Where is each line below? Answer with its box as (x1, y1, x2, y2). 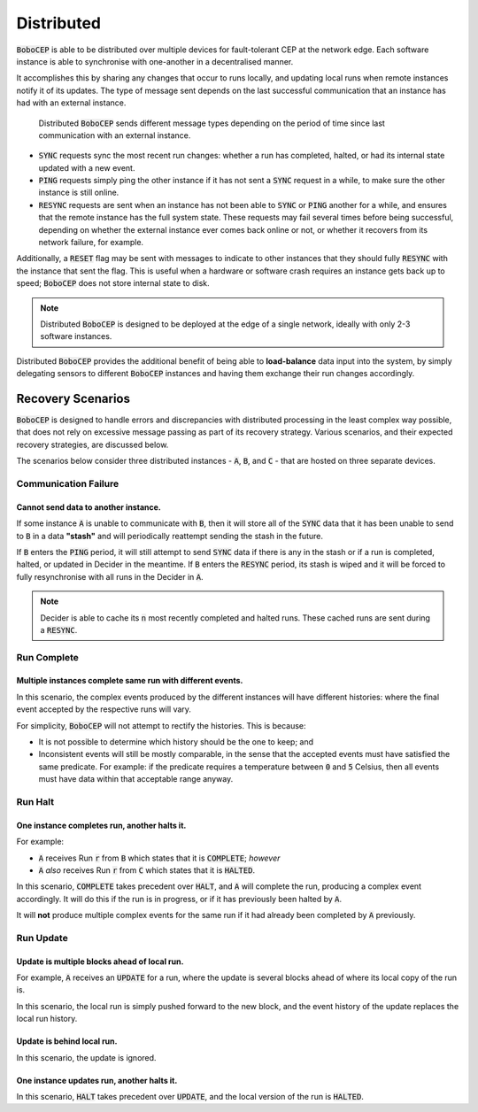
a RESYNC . (40, 624, 78, 635)
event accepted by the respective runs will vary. (16, 704, 192, 714)
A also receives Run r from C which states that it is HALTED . (38, 864, 256, 876)
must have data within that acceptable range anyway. (38, 774, 234, 784)
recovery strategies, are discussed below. (16, 439, 169, 450)
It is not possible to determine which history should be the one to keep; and (38, 737, 314, 747)
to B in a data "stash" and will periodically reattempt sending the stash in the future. (16, 530, 323, 541)
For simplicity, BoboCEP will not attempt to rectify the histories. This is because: (16, 720, 306, 730)
